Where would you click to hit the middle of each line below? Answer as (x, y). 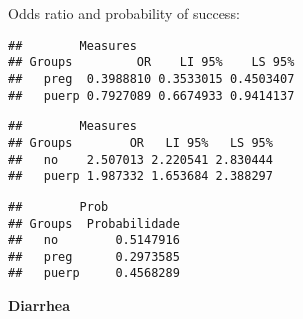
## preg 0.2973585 (94, 256)
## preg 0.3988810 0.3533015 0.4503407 (151, 78)
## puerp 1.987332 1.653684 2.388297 (140, 176)
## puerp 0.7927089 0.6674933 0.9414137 (151, 95)
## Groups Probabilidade (94, 223)
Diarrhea (39, 305)
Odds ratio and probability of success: (124, 13)
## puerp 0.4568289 (94, 273)
